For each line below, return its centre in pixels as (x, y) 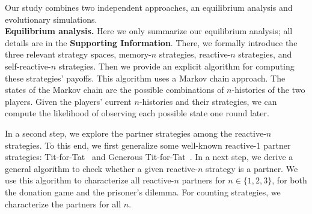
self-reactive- (28, 66)
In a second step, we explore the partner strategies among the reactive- (136, 133)
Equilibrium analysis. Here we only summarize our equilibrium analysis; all (149, 31)
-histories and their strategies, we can (208, 101)
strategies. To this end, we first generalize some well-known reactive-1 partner (148, 145)
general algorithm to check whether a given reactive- (101, 168)
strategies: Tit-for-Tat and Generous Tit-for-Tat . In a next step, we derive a (149, 157)
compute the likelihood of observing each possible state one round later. (137, 113)
